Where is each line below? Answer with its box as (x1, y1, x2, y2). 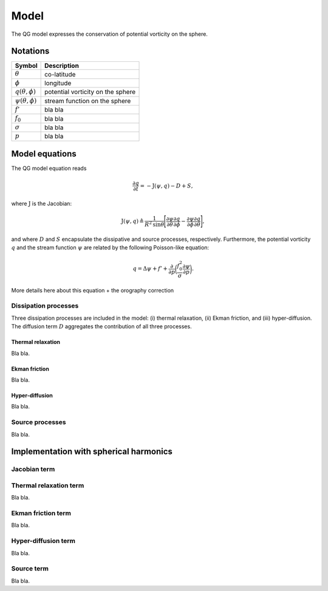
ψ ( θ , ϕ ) (15, 96, 37, 104)
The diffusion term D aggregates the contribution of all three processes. (11, 323, 192, 330)
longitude (44, 79, 72, 87)
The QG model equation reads (11, 164, 87, 172)
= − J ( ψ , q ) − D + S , (140, 182, 193, 189)
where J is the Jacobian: (11, 200, 72, 208)
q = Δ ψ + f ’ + (132, 265, 168, 272)
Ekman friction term (11, 509, 72, 518)
